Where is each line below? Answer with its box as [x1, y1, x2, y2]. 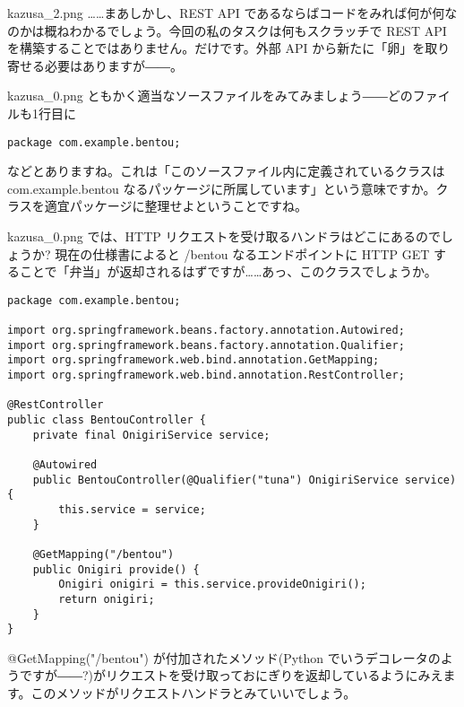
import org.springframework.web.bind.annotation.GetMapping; [7, 353, 380, 367]
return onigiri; [58, 592, 155, 606]
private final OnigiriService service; [32, 428, 271, 441]
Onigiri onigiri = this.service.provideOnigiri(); [58, 578, 366, 591]
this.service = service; [58, 502, 206, 516]
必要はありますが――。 [44, 56, 183, 74]
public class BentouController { [7, 414, 206, 427]
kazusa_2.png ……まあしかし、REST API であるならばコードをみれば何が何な [7, 4, 458, 22]
